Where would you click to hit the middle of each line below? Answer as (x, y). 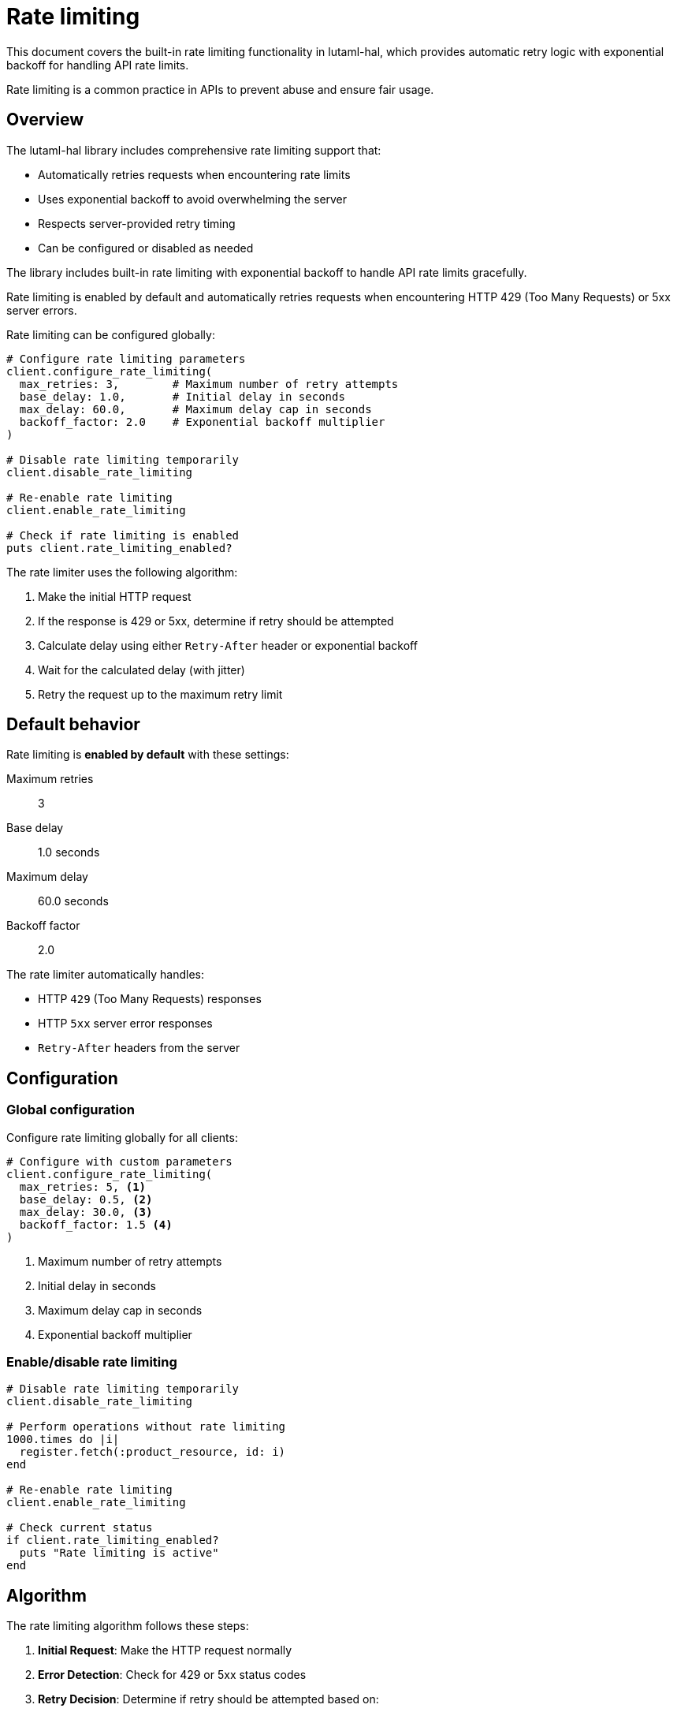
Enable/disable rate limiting (92, 1362)
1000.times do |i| (63, 1440)
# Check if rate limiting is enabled (123, 535)
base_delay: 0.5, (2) (86, 1199)
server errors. (42, 310)
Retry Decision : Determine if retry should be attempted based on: (208, 1699)
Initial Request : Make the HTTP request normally (165, 1650)
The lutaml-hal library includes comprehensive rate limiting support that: (194, 150)
